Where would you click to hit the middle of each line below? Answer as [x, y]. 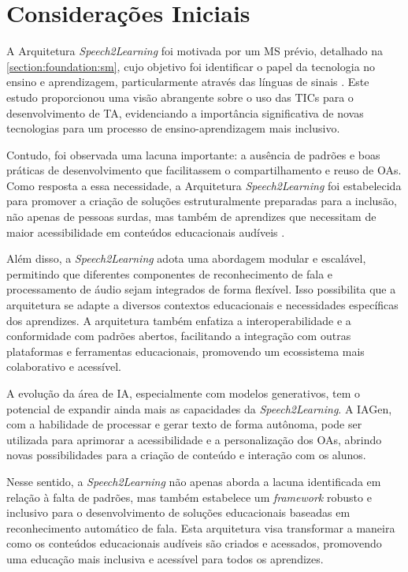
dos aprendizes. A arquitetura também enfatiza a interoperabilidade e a [179, 320]
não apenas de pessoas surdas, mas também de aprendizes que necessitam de [191, 217]
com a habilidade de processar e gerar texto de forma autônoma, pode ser [184, 424]
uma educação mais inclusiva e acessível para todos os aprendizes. [165, 558]
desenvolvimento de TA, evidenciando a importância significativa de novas [185, 112]
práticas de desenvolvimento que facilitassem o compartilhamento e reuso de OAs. [204, 170]
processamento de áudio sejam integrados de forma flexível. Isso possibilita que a [201, 289]
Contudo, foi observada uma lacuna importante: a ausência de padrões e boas [193, 154]
